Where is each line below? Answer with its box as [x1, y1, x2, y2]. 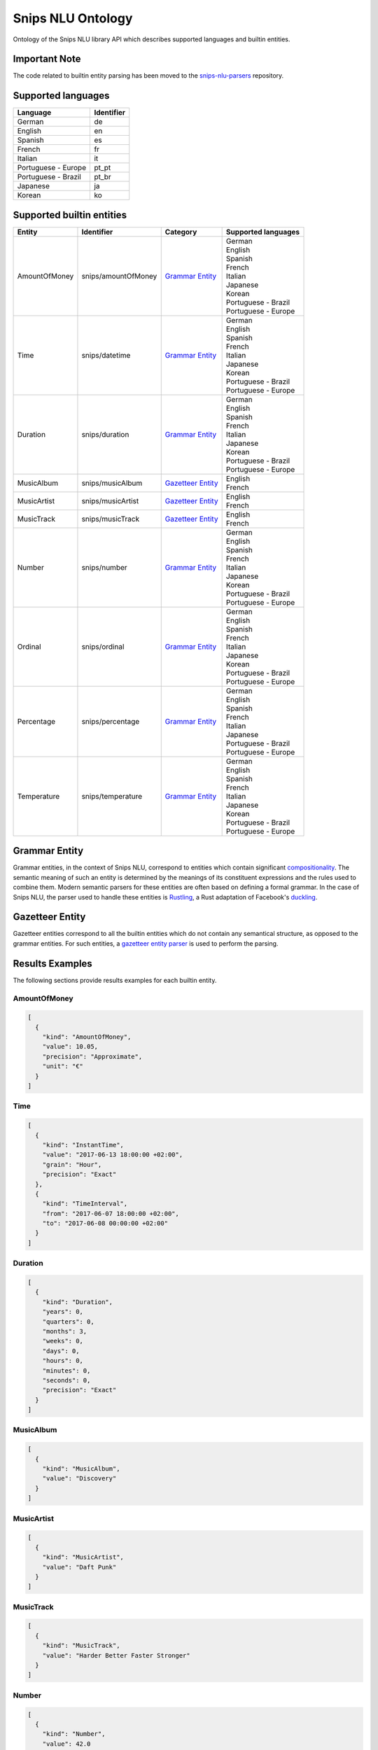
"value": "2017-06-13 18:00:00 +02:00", [42, 1151, 183, 1158]
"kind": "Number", [42, 1730, 106, 1738]
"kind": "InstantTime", [42, 1141, 124, 1149]
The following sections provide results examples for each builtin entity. [13, 976, 217, 984]
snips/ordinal [81, 641, 125, 651]
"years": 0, [42, 1308, 84, 1316]
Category [164, 227, 197, 237]
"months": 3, [42, 1327, 87, 1335]
